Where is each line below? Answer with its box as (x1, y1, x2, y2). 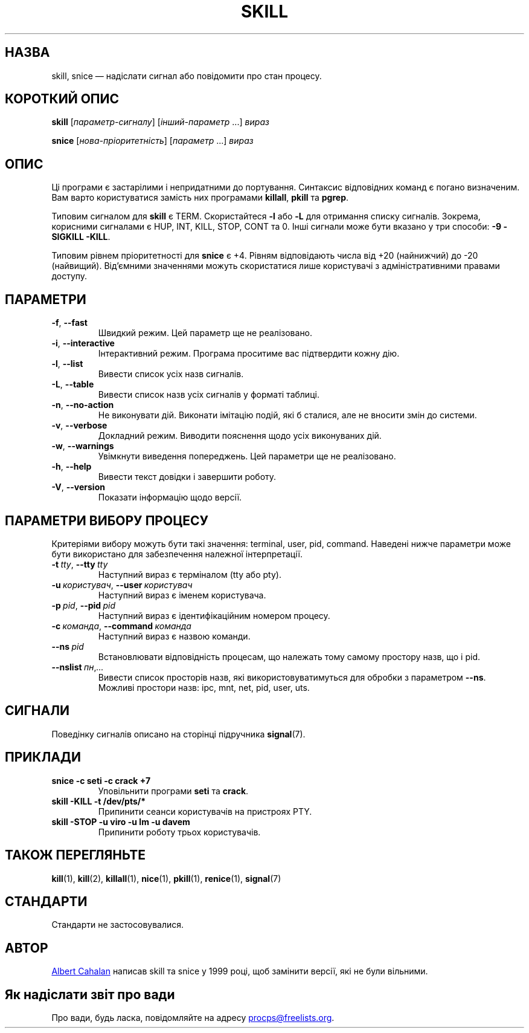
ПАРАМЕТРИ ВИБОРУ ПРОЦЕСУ (5, 513, 209, 528)
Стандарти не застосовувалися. (51, 919, 184, 930)
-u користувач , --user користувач (51, 579, 193, 590)
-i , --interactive (51, 338, 115, 349)
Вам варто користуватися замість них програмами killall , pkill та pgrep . (51, 192, 349, 203)
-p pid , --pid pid (51, 600, 116, 610)
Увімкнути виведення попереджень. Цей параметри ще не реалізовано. (98, 451, 396, 462)
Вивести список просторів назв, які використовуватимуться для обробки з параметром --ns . (98, 672, 486, 682)
